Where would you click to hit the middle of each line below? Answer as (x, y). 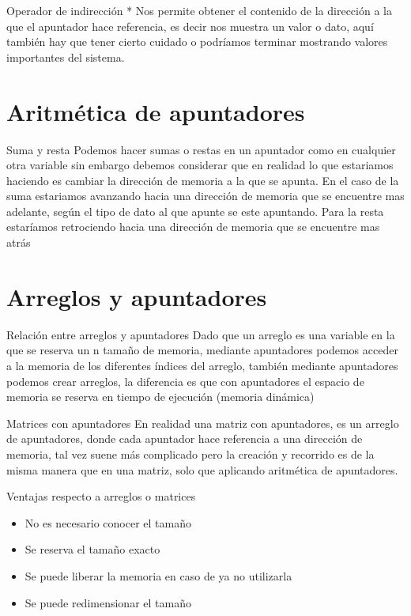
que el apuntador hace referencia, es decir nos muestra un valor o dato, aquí (190, 26)
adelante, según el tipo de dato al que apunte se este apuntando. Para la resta (195, 211)
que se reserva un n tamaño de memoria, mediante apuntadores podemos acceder (202, 350)
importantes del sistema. (66, 57)
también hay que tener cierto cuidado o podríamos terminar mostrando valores (197, 42)
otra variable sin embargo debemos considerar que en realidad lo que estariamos (200, 165)
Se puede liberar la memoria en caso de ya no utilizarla (158, 575)
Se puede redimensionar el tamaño (108, 602)
